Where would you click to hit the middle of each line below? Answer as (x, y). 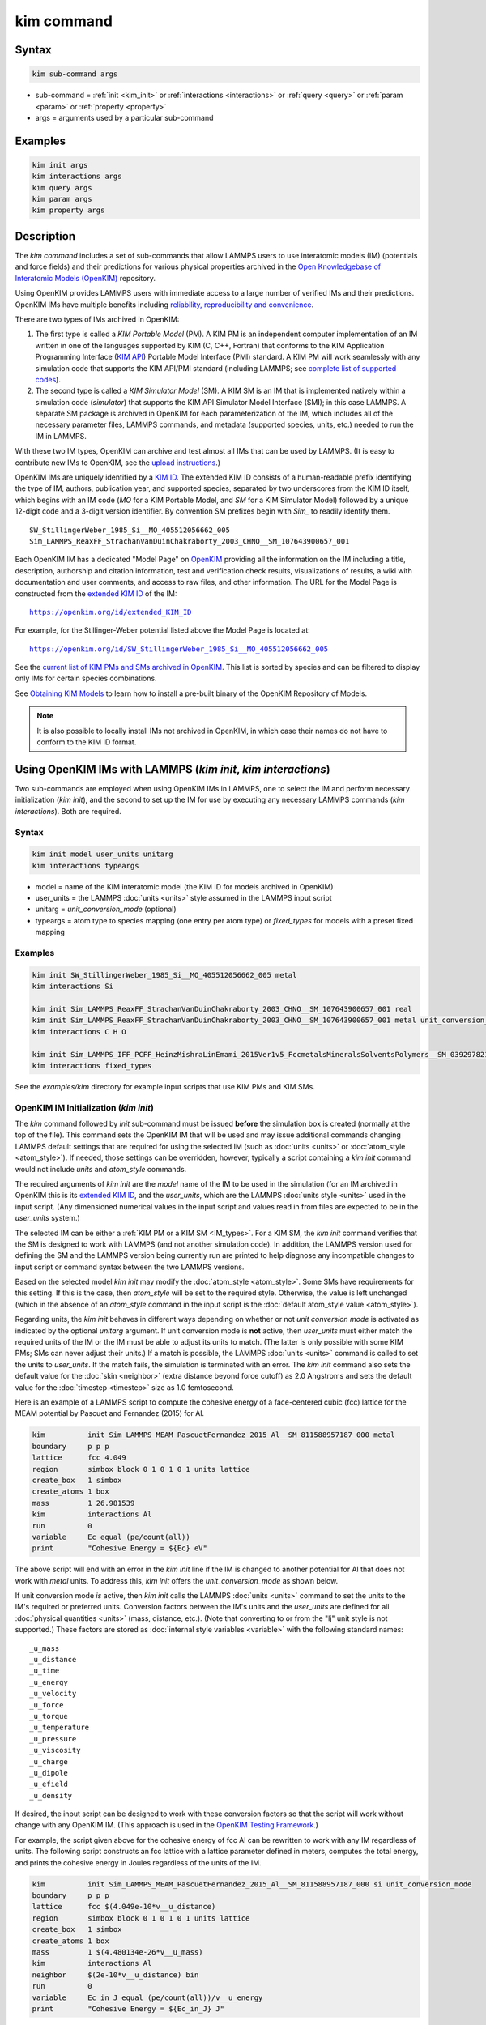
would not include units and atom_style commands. (101, 1169)
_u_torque (49, 1716)
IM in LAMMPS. (61, 436)
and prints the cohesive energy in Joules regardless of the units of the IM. (139, 1862)
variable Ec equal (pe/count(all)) (111, 1537)
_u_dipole (49, 1773)
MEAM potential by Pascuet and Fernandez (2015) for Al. (110, 1413)
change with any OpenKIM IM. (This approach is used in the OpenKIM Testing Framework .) (167, 1825)
